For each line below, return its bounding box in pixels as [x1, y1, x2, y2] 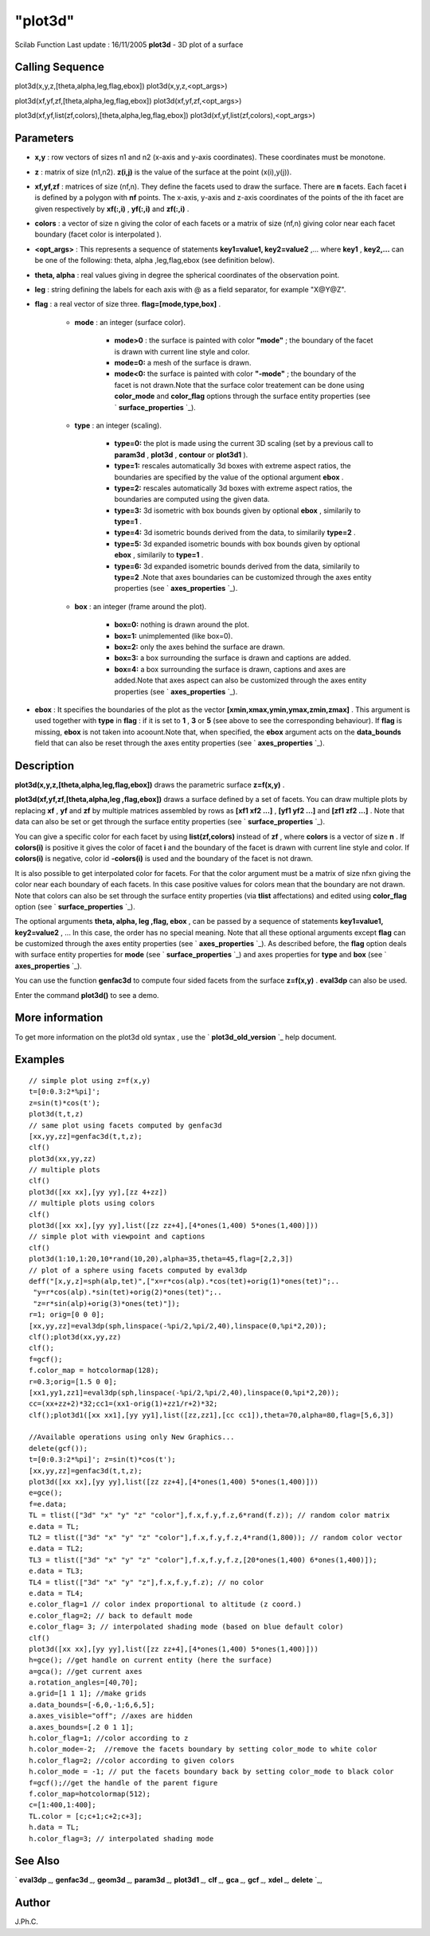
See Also [14, 1854, 60, 1868]
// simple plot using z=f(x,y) [29, 1076, 151, 1085]
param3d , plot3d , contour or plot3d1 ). [114, 450, 248, 460]
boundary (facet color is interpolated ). [34, 229, 162, 239]
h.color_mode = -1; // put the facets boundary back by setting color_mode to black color [29, 1767, 394, 1776]
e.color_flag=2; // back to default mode [29, 1611, 193, 1620]
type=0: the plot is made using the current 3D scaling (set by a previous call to [114, 439, 373, 448]
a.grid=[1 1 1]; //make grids [29, 1689, 147, 1698]
